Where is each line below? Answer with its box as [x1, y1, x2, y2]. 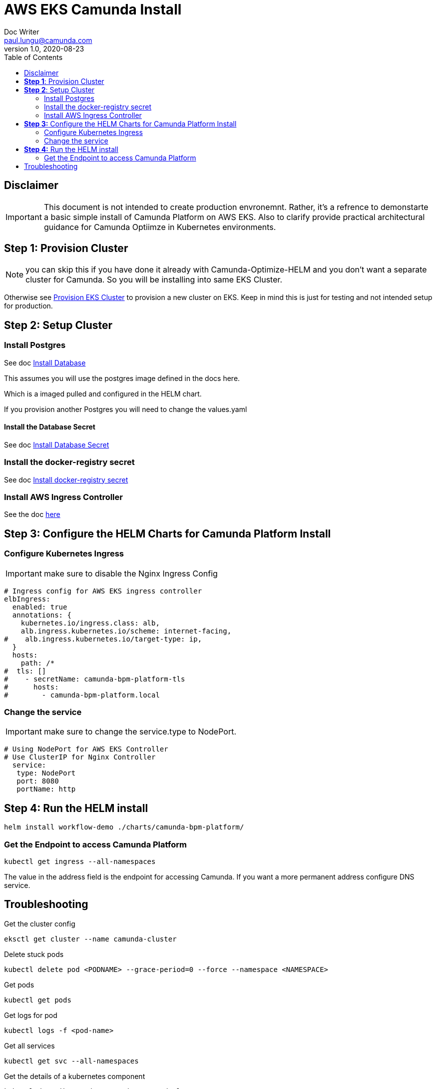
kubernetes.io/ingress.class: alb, [20, 618, 160, 627]
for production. [4, 301, 53, 310]
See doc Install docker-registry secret [4, 475, 128, 484]
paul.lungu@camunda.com [4, 35, 92, 44]
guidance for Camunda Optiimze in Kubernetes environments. [43, 221, 276, 232]
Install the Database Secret [4, 422, 95, 431]
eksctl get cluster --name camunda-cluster [4, 934, 177, 943]
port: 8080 [16, 777, 59, 785]
